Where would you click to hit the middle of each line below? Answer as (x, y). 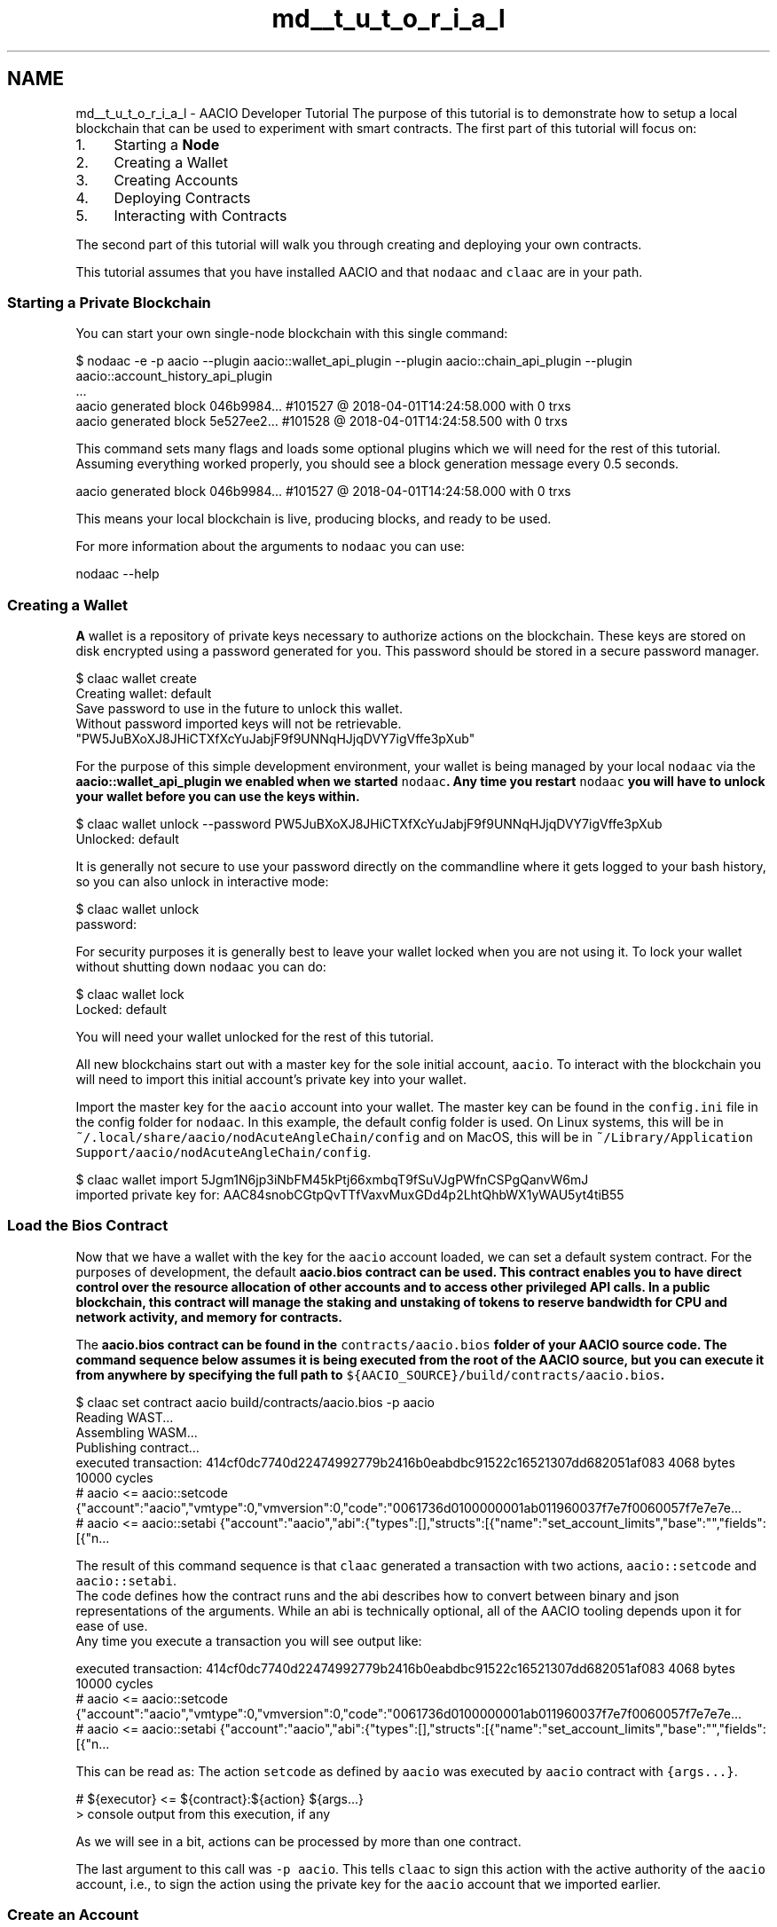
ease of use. (112, 1625)
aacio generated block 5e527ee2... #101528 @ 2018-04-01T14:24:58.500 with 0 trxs (322, 421)
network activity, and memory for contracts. (209, 1317)
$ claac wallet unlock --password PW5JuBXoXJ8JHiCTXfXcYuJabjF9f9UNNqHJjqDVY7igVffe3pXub (369, 824)
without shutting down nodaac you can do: (201, 967)
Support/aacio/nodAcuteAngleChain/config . (224, 1152)
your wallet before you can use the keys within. (218, 797)
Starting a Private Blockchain (109, 302)
